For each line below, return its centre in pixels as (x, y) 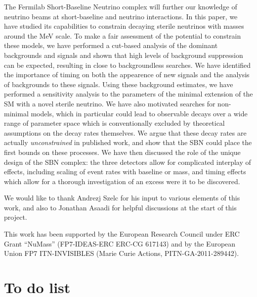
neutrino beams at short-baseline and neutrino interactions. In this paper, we (121, 16)
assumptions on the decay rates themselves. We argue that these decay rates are (125, 132)
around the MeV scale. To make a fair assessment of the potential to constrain (123, 35)
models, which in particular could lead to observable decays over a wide (139, 113)
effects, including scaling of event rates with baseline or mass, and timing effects (125, 172)
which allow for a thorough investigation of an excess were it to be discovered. (122, 181)
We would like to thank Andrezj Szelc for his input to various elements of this (122, 198)
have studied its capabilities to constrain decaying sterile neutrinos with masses (124, 26)
